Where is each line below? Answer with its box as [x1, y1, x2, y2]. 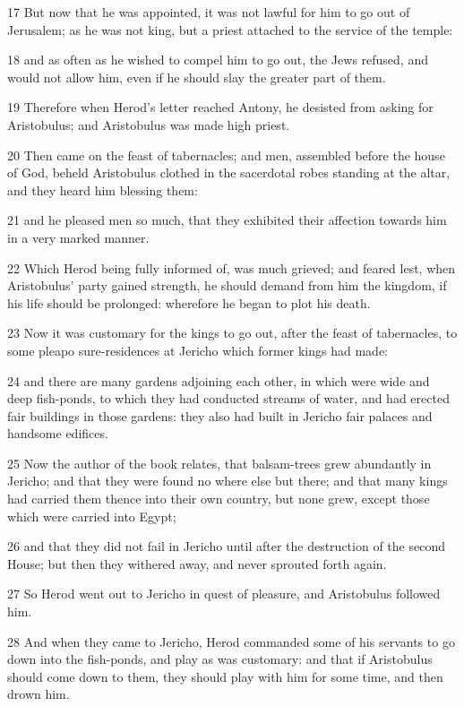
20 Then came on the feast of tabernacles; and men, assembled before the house [7, 145, 445, 164]
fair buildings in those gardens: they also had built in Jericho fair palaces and [7, 406, 433, 425]
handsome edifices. [7, 424, 108, 443]
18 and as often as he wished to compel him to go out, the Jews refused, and [7, 50, 428, 69]
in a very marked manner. [7, 228, 150, 246]
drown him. [7, 684, 70, 703]
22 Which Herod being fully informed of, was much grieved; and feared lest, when [7, 258, 456, 277]
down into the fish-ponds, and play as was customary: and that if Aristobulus [7, 650, 433, 668]
